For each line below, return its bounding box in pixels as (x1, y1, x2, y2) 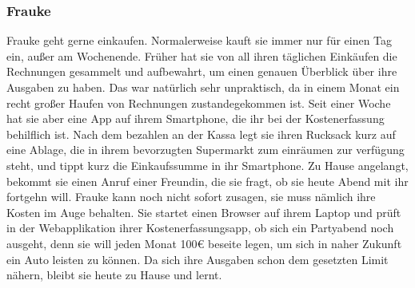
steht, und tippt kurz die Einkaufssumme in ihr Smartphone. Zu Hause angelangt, (6, 156, 409, 173)
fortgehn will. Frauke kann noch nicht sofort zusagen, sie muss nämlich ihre (6, 188, 376, 205)
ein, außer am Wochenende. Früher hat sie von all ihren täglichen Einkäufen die (6, 47, 397, 64)
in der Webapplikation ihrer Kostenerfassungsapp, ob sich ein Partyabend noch (6, 219, 394, 236)
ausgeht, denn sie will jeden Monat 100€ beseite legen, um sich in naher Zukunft (6, 235, 402, 251)
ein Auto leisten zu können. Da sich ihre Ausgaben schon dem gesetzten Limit (6, 251, 389, 267)
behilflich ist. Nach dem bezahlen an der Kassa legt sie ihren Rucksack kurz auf (6, 125, 396, 142)
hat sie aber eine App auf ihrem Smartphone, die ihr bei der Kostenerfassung (6, 110, 385, 127)
